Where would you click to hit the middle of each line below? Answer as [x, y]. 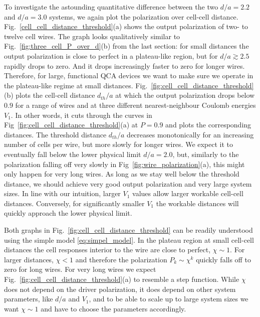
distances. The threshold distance [55, 134]
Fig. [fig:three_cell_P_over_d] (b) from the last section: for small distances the [126, 46]
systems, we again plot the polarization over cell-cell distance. [144, 16]
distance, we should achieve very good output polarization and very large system [128, 183]
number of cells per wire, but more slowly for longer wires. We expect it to [119, 144]
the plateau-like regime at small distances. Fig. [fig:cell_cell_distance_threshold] [129, 85]
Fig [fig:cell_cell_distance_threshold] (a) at [71, 125]
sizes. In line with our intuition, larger [62, 193]
